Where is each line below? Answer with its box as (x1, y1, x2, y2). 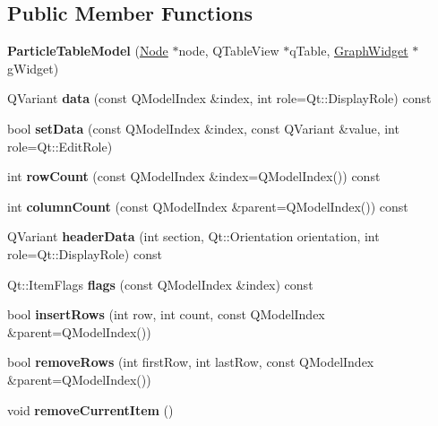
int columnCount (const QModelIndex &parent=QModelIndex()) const (7, 196, 408, 215)
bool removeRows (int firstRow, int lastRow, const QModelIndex (7, 352, 374, 371)
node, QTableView (178, 41, 279, 60)
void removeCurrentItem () (7, 400, 174, 419)
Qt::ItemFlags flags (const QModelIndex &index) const (7, 274, 313, 293)
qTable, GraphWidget (289, 41, 408, 60)
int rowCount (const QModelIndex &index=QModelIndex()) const (7, 167, 381, 186)
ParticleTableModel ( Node (7, 41, 168, 60)
